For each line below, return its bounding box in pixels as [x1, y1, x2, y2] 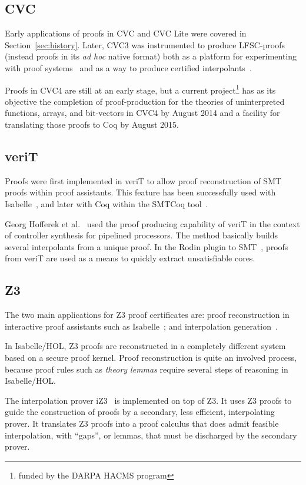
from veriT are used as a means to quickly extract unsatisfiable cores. [5, 252, 255, 264]
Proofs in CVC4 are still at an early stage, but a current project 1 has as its [5, 82, 276, 96]
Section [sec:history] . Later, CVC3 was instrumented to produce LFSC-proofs [5, 38, 285, 51]
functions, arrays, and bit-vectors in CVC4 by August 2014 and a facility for [5, 107, 280, 119]
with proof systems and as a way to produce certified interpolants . [5, 61, 252, 74]
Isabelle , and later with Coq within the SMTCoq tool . [5, 198, 208, 210]
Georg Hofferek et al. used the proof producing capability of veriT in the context [5, 217, 300, 230]
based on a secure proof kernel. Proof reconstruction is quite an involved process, [5, 351, 297, 363]
